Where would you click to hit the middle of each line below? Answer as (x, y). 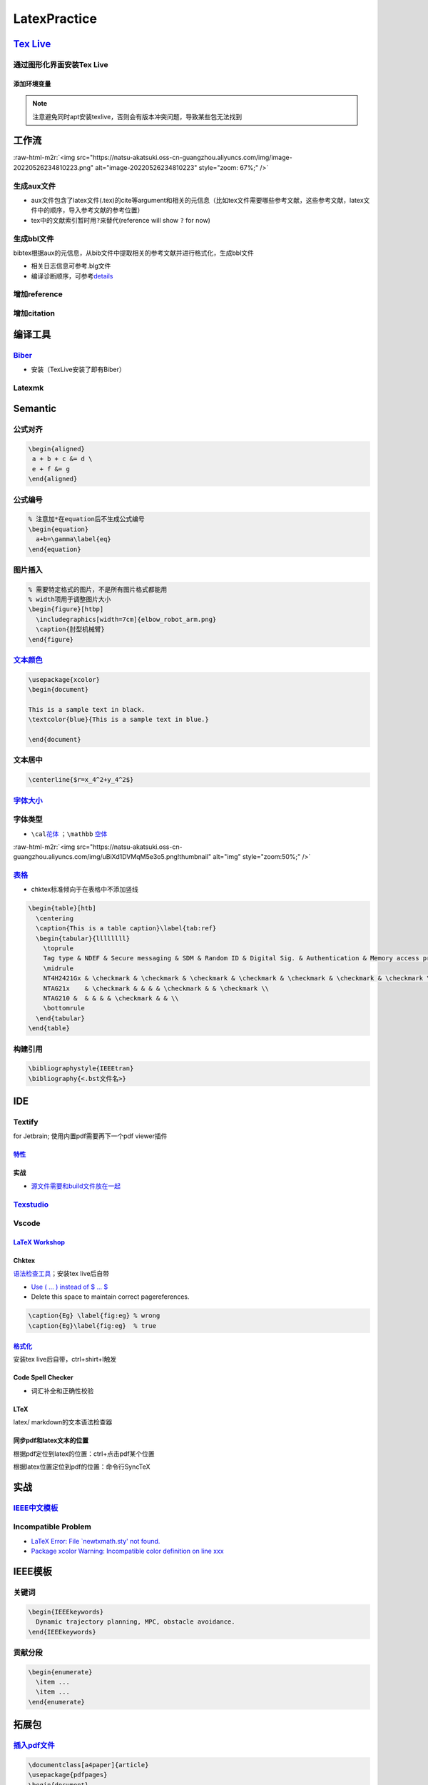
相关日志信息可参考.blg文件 (71, 266)
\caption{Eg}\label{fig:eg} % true (92, 1326)
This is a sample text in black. (87, 709)
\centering (55, 918)
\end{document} (55, 740)
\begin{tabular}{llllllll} (83, 938)
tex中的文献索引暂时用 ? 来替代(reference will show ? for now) (121, 220)
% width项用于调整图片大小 (70, 599)
